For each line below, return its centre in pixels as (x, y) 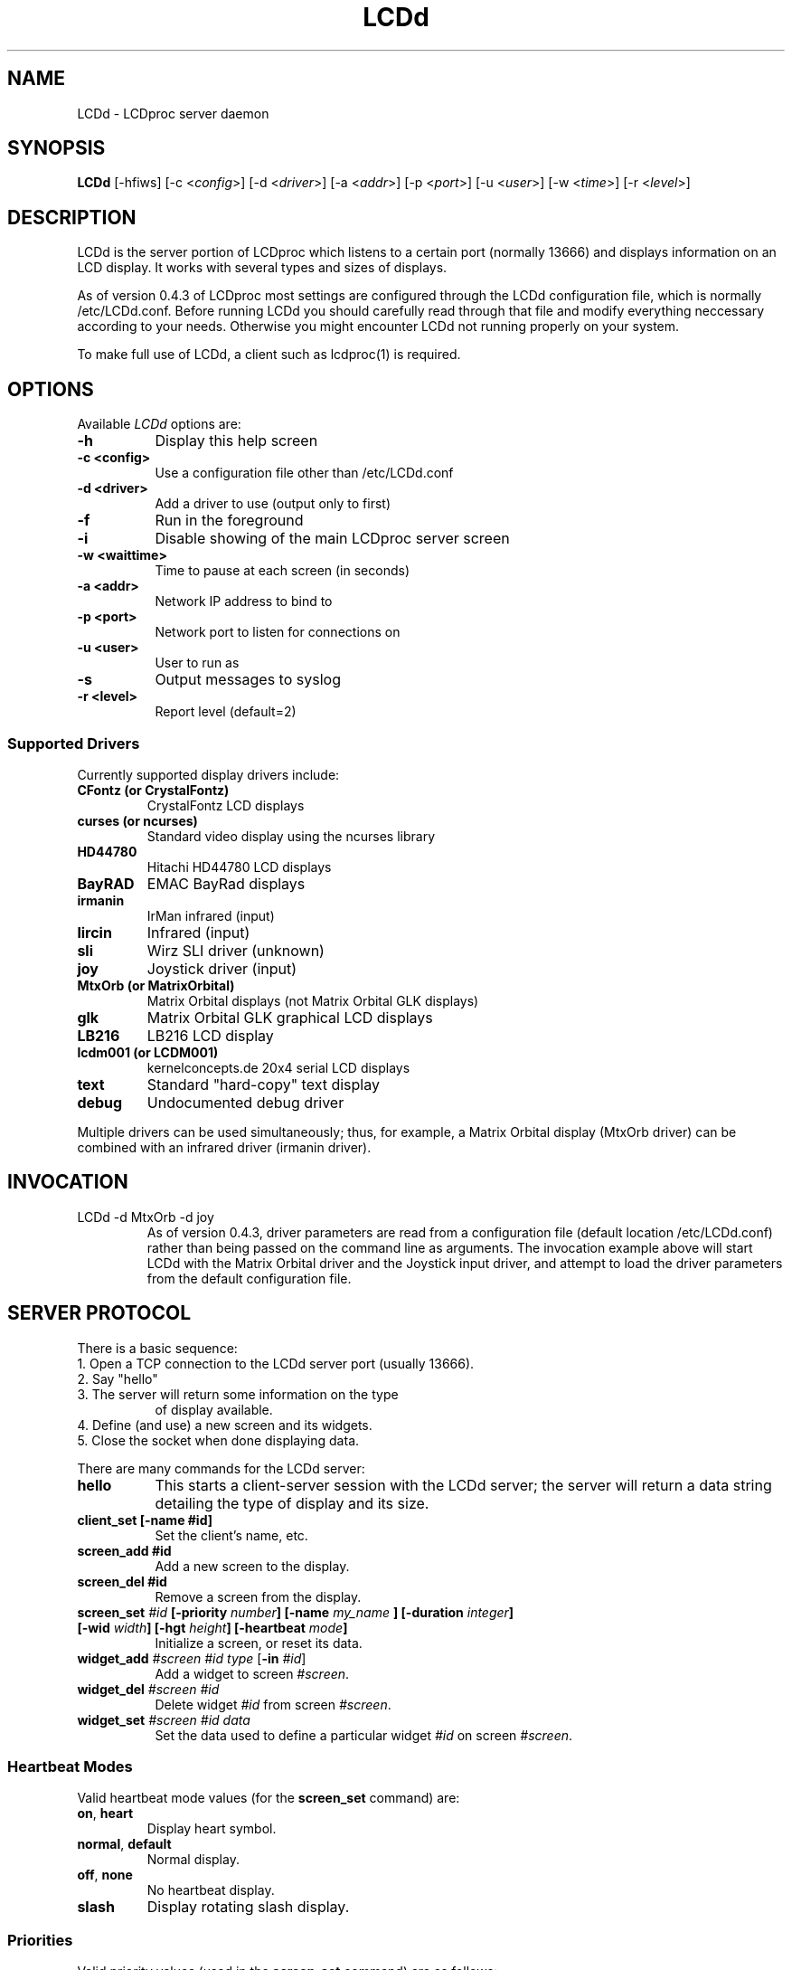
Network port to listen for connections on (278, 632)
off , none (105, 1875)
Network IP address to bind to (244, 601)
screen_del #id (122, 1581)
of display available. (214, 1409)
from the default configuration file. (249, 1278)
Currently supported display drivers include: (208, 774)
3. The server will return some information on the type (238, 1394)
